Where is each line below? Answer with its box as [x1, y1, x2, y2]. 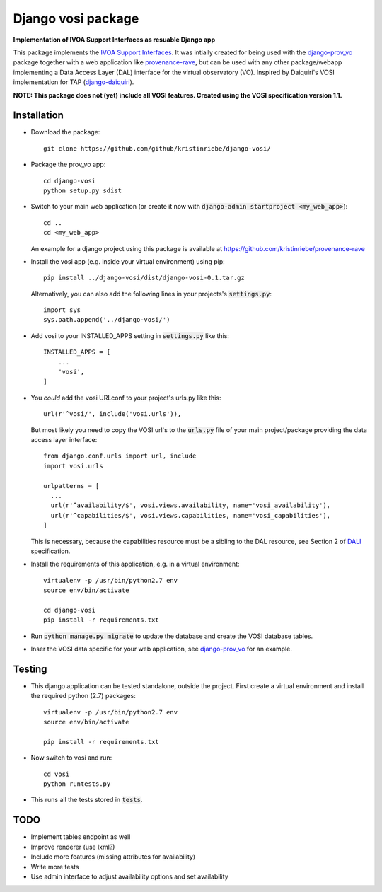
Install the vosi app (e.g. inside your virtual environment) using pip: [30, 257, 226, 265]
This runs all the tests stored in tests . [30, 796, 143, 804]
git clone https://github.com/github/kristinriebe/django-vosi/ [43, 144, 272, 152]
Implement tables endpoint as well [30, 833, 131, 841]
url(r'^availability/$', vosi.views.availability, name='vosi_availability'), [50, 502, 331, 509]
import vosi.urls [43, 462, 103, 470]
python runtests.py [43, 780, 111, 788]
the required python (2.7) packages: [30, 692, 136, 700]
